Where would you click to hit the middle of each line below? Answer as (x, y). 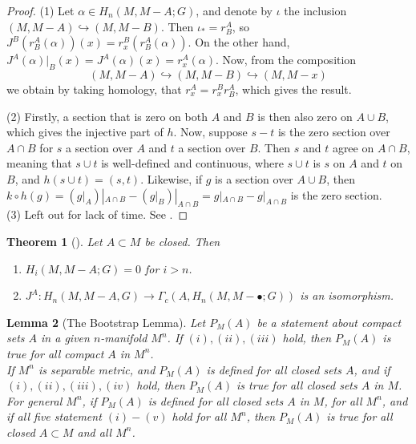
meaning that (39, 163)
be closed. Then (182, 241)
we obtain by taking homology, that (94, 89)
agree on (353, 147)
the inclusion (315, 10)
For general (34, 400)
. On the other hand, (239, 42)
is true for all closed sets (297, 385)
